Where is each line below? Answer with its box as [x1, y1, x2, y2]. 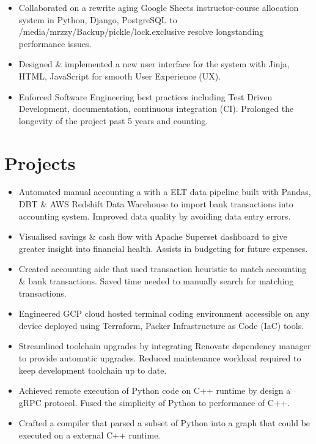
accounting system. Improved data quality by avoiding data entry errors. [18, 209, 291, 222]
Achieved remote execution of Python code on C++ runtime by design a [18, 384, 291, 397]
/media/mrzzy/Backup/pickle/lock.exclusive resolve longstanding [18, 25, 264, 38]
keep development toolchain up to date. [18, 363, 167, 376]
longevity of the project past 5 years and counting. [18, 114, 208, 127]
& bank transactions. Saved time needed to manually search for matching [18, 275, 294, 287]
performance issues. [18, 37, 92, 50]
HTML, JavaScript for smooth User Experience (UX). [18, 69, 221, 82]
